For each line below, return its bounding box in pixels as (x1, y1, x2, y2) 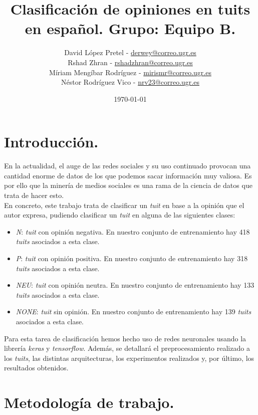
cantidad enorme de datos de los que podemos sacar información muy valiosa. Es (4, 170, 252, 180)
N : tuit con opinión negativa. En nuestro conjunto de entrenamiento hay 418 (16, 226, 250, 237)
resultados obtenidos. (4, 362, 69, 373)
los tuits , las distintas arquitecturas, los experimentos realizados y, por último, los (4, 352, 254, 363)
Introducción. (4, 131, 99, 152)
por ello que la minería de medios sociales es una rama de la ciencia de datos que (4, 180, 252, 190)
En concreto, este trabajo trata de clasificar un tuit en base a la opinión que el (4, 199, 244, 210)
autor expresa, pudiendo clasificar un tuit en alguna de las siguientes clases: (4, 210, 235, 220)
